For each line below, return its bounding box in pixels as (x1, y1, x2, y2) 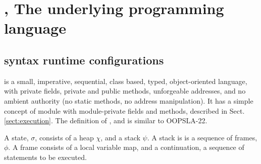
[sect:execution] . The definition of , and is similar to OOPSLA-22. (4, 115, 207, 126)
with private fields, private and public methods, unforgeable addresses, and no (4, 86, 246, 96)
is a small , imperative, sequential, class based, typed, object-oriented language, (4, 75, 247, 86)
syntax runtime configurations (4, 52, 164, 67)
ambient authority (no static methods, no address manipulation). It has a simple (4, 95, 253, 106)
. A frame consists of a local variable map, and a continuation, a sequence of (8, 142, 244, 152)
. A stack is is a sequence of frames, (147, 132, 257, 142)
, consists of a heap (35, 132, 94, 142)
